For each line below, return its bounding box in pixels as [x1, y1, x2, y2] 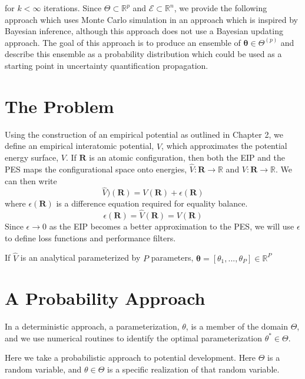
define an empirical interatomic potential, [5, 139, 154, 152]
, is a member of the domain [185, 320, 288, 333]
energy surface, [5, 151, 59, 164]
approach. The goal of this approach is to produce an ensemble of [5, 36, 241, 48]
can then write [5, 174, 57, 187]
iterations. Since [44, 2, 102, 14]
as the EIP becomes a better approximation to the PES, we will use [49, 220, 294, 232]
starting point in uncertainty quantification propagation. [5, 59, 208, 71]
